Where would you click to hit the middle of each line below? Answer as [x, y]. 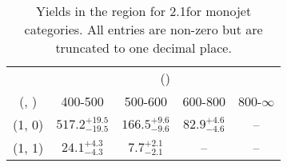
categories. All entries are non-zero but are [143, 29]
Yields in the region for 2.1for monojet [144, 11]
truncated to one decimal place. [143, 48]
